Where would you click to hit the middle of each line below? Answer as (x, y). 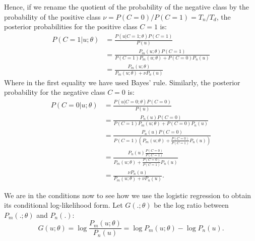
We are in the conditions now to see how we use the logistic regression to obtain (128, 195)
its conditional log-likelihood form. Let (63, 205)
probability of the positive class (52, 16)
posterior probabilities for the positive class (71, 26)
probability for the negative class (55, 92)
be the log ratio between (191, 205)
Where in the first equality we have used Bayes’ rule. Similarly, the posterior (122, 82)
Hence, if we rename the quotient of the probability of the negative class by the (126, 7)
